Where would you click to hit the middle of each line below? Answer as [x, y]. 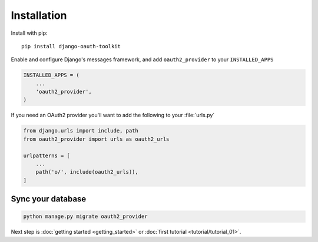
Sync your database [49, 199]
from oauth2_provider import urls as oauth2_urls [96, 139]
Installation [39, 15]
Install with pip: [29, 33]
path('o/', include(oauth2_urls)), [87, 172]
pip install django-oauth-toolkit [71, 46]
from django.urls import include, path [81, 131]
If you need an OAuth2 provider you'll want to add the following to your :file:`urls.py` [113, 115]
